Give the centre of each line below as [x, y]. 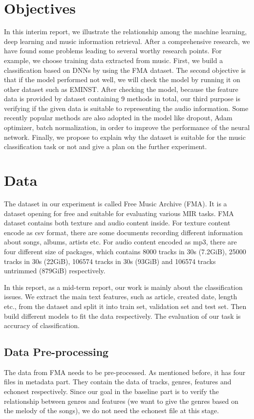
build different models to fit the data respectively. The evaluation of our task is [122, 316]
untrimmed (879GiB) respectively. [55, 271]
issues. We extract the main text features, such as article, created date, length [121, 297]
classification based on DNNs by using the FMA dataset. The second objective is [125, 70]
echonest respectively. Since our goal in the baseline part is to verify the [111, 391]
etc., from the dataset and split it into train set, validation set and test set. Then [125, 306]
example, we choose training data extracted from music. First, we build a [114, 60]
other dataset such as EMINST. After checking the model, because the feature [121, 89]
